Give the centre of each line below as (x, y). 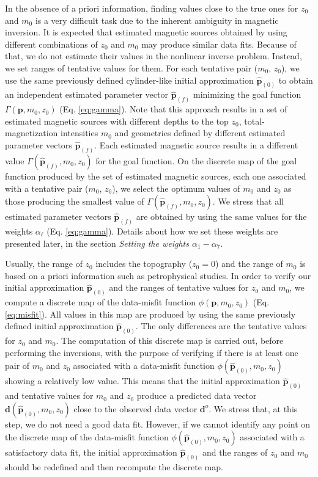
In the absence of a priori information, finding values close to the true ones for (152, 8)
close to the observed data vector (135, 408)
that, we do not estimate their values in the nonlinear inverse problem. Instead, (153, 56)
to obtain (296, 80)
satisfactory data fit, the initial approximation (91, 452)
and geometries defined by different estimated (200, 133)
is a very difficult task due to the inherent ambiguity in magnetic (157, 20)
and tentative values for (49, 395)
